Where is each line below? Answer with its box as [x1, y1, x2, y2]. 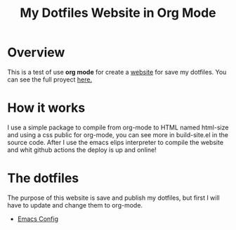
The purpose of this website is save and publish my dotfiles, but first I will [7, 193, 220, 202]
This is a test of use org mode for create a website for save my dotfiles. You [7, 68, 227, 76]
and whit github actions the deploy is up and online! [7, 146, 157, 154]
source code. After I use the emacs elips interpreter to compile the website [7, 138, 223, 146]
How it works [7, 100, 86, 116]
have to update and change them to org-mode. [7, 200, 143, 209]
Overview [7, 44, 65, 60]
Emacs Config [17, 215, 58, 223]
